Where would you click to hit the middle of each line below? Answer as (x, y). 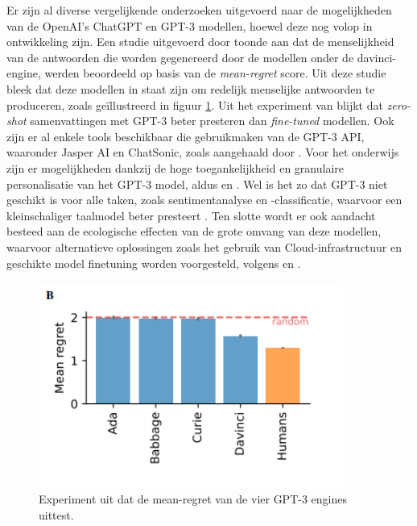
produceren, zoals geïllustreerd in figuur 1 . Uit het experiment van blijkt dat (195, 104)
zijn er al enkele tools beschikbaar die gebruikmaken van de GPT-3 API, (186, 136)
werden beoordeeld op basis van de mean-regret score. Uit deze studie (215, 73)
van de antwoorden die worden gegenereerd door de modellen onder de (180, 57)
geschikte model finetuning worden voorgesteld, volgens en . (154, 263)
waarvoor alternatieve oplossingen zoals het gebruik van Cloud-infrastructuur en (204, 246)
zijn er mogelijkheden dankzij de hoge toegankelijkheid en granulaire (175, 167)
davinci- (377, 57)
